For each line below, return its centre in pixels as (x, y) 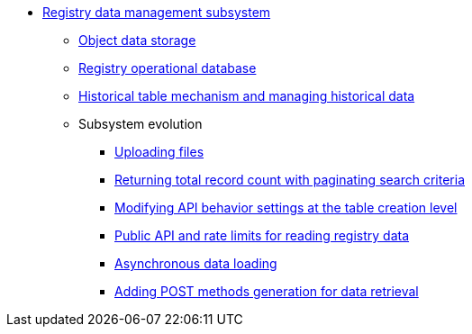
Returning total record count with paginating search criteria (290, 180)
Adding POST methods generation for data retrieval (267, 291)
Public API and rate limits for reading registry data (262, 235)
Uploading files (159, 152)
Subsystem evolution (141, 124)
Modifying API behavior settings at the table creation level (286, 208)
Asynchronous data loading (196, 263)
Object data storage (137, 40)
